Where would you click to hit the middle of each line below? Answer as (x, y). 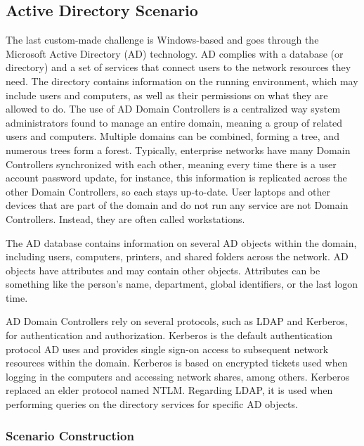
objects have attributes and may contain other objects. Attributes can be (163, 270)
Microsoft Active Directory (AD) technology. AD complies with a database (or (175, 53)
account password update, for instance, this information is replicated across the (176, 178)
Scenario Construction (70, 435)
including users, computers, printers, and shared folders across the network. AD (177, 256)
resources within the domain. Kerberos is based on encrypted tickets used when (177, 363)
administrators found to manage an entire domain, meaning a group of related (174, 122)
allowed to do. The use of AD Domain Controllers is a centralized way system (173, 109)
